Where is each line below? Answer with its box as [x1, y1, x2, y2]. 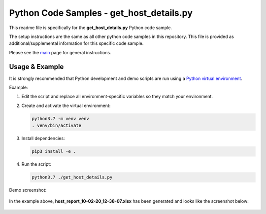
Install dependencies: [21, 136, 65, 142]
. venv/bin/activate [32, 123, 81, 128]
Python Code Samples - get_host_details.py [9, 7, 193, 18]
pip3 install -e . [32, 148, 76, 154]
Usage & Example [9, 62, 64, 71]
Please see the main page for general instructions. [9, 49, 111, 55]
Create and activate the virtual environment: [21, 103, 111, 108]
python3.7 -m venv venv [32, 116, 90, 121]
